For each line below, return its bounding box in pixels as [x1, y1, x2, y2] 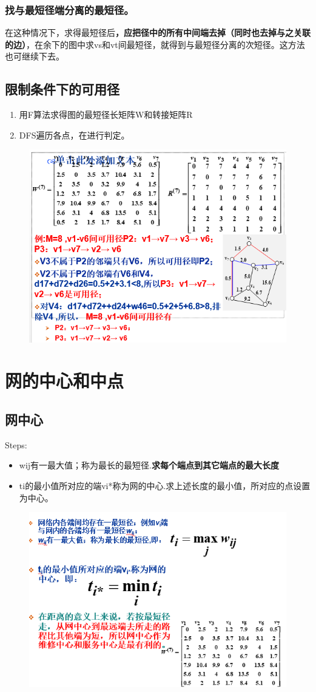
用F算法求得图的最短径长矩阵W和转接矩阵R [19, 108, 193, 121]
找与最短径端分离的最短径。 [5, 2, 134, 17]
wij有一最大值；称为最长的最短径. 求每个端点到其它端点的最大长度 [19, 459, 279, 471]
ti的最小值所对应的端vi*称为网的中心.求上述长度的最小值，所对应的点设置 [19, 479, 311, 492]
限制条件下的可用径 [5, 80, 119, 98]
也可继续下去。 [5, 50, 64, 63]
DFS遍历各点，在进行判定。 [19, 128, 130, 141]
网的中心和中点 [5, 368, 124, 393]
